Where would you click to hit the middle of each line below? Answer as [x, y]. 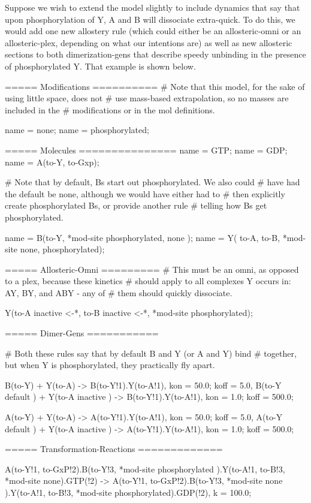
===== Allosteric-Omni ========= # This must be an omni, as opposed [152, 269]
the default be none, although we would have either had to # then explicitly [145, 193]
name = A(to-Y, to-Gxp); [52, 162]
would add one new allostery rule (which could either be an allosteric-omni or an [153, 31]
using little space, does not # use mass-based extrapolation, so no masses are [147, 98]
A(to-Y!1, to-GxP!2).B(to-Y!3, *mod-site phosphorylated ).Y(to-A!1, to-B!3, [145, 469]
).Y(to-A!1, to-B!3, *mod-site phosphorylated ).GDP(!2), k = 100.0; [128, 492]
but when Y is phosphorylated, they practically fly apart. [110, 365]
